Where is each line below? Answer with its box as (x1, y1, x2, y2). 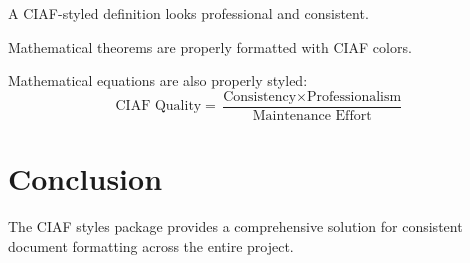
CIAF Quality (115, 99, 202, 114)
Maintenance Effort (252, 108, 372, 123)
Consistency (223, 89, 297, 104)
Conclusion (8, 158, 163, 199)
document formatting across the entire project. (8, 235, 294, 256)
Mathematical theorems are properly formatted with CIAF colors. (8, 36, 412, 57)
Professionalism (306, 89, 402, 104)
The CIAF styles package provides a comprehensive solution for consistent (8, 215, 463, 236)
